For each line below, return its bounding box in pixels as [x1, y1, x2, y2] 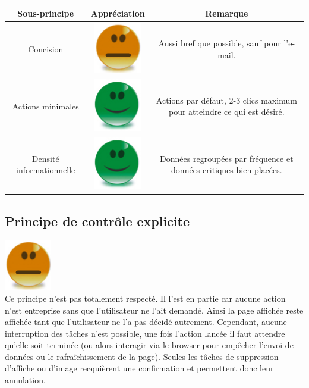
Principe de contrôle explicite [5, 211, 190, 230]
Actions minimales [12, 99, 79, 112]
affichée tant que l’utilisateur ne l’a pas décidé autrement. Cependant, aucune [5, 315, 287, 328]
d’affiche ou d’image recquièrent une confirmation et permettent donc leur [5, 362, 274, 374]
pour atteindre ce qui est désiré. [169, 105, 285, 118]
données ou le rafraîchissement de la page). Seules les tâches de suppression [5, 350, 279, 362]
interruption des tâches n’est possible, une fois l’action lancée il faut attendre [5, 327, 285, 339]
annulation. [5, 374, 46, 386]
